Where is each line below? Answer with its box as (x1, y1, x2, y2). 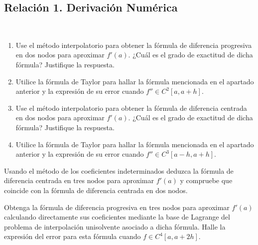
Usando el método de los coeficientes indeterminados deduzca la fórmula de (4, 165, 234, 176)
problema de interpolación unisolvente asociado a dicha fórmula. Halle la (4, 221, 226, 232)
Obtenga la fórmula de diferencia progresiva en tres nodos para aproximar (4, 202, 230, 212)
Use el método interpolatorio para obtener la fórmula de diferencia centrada (15, 102, 247, 113)
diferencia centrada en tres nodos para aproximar (4, 175, 154, 186)
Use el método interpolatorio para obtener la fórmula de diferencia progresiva (15, 39, 252, 50)
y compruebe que (180, 175, 233, 186)
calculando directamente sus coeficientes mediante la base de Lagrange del (4, 212, 230, 222)
